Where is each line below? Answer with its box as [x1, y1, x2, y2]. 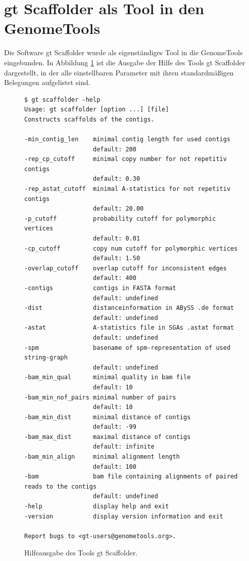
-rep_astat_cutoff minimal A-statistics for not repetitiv [24, 185, 231, 193]
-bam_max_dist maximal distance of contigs [24, 433, 191, 440]
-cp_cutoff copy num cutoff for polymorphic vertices [24, 245, 238, 252]
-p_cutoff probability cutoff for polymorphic [24, 215, 216, 222]
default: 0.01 [93, 235, 140, 242]
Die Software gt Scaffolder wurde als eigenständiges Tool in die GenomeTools [4, 47, 243, 58]
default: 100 [93, 463, 136, 470]
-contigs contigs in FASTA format [24, 284, 176, 292]
